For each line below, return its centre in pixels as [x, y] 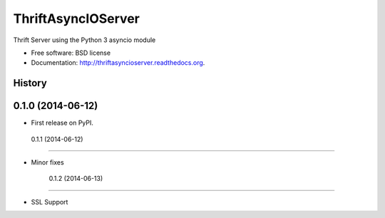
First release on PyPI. [62, 123]
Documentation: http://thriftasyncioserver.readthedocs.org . [118, 63]
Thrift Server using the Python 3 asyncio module [84, 40]
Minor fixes [47, 162]
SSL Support [50, 202]
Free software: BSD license [71, 53]
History [30, 83]
